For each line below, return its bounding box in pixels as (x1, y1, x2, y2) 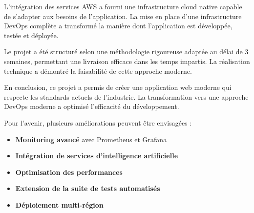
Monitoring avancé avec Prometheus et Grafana (15, 134, 167, 144)
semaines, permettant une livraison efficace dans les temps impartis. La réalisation (4, 56, 250, 66)
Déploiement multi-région (15, 199, 104, 210)
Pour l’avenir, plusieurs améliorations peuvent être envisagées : (4, 117, 192, 128)
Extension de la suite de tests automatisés (15, 183, 160, 193)
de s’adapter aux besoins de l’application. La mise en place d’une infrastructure (4, 11, 242, 21)
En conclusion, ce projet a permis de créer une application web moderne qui (4, 82, 232, 92)
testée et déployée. (4, 30, 59, 40)
